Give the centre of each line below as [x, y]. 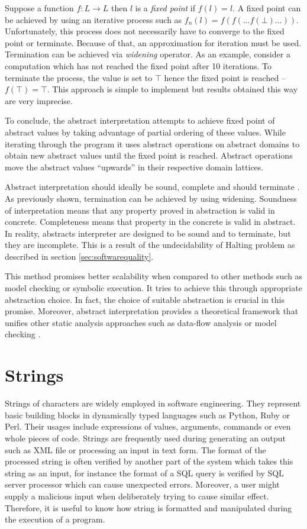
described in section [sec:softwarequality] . [79, 256]
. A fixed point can [267, 8]
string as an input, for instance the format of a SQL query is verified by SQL [144, 472]
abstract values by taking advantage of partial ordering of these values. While [145, 132]
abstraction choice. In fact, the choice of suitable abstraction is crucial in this [145, 299]
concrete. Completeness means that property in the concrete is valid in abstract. [150, 222]
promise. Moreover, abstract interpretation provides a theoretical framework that [152, 311]
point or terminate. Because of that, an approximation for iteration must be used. [153, 42]
